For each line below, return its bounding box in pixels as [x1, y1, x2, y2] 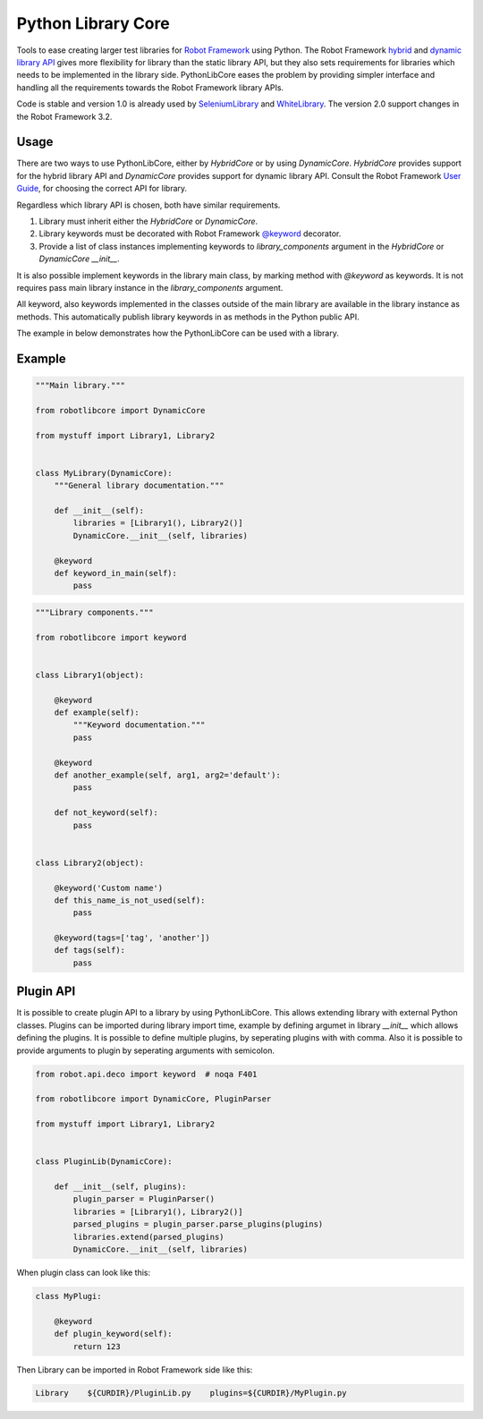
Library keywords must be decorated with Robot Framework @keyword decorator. [38, 228, 342, 239]
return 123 [72, 1341, 121, 1351]
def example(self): [54, 708, 140, 718]
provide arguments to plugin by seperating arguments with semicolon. [16, 1045, 275, 1056]
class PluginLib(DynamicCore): [35, 1157, 174, 1167]
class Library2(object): [35, 857, 145, 868]
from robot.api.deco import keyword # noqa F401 [35, 1069, 258, 1079]
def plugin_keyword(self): [54, 1329, 174, 1339]
